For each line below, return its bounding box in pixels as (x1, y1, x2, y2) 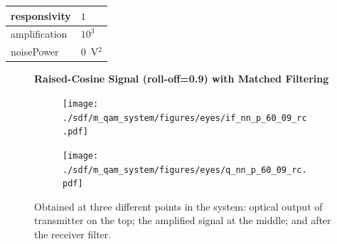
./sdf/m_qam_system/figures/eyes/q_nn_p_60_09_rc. (63, 164, 307, 175)
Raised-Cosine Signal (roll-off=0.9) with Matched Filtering (34, 71, 329, 86)
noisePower (11, 44, 59, 59)
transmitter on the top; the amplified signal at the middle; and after (34, 213, 331, 228)
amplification (11, 26, 68, 41)
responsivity (11, 8, 71, 23)
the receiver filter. (34, 227, 112, 241)
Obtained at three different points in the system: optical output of (34, 198, 323, 213)
